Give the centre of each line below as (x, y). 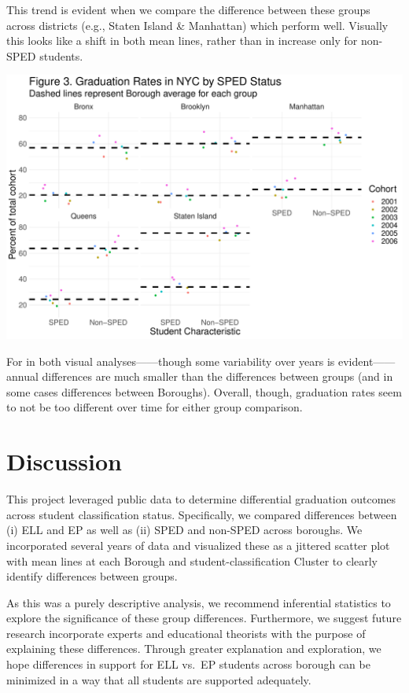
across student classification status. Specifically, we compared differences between (202, 514)
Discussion (64, 461)
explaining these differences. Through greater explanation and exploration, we (194, 649)
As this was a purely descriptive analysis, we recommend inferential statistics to (199, 602)
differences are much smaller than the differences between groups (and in (217, 376)
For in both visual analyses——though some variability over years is (171, 361)
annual (22, 376)
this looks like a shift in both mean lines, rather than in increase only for (182, 41)
